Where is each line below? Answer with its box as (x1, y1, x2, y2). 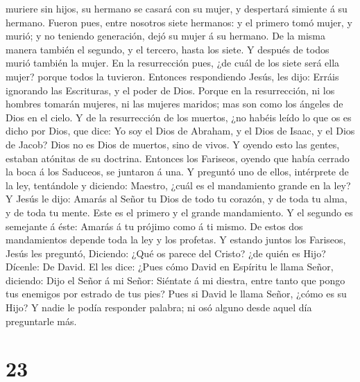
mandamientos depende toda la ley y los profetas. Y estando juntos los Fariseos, (6, 232, 346, 247)
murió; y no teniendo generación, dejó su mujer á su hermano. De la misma (6, 28, 326, 43)
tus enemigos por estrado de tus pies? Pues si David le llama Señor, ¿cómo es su (6, 286, 347, 301)
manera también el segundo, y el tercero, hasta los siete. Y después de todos (6, 42, 329, 56)
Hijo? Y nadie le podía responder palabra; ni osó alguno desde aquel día (6, 300, 312, 315)
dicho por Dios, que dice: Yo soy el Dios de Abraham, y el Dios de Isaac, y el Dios (6, 123, 355, 138)
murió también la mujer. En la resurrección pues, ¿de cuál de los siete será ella (6, 55, 340, 70)
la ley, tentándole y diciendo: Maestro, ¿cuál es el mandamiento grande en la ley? (6, 177, 351, 192)
